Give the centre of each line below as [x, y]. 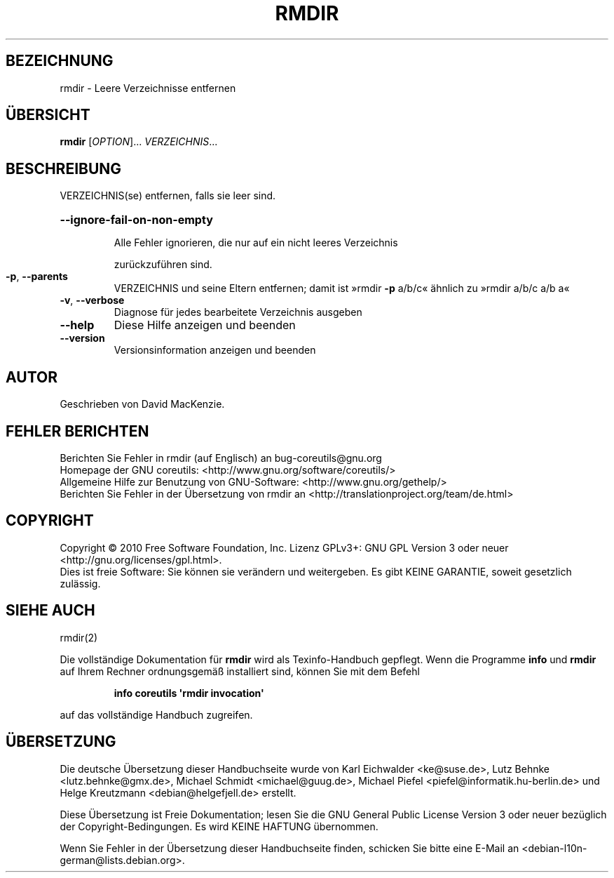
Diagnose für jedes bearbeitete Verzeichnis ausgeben [238, 312]
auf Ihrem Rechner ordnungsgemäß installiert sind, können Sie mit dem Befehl [240, 671]
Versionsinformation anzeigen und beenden [215, 350]
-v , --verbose [92, 300]
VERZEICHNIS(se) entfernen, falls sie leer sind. [168, 196]
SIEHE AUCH [50, 611]
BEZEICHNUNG [60, 61]
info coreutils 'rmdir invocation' [189, 693]
